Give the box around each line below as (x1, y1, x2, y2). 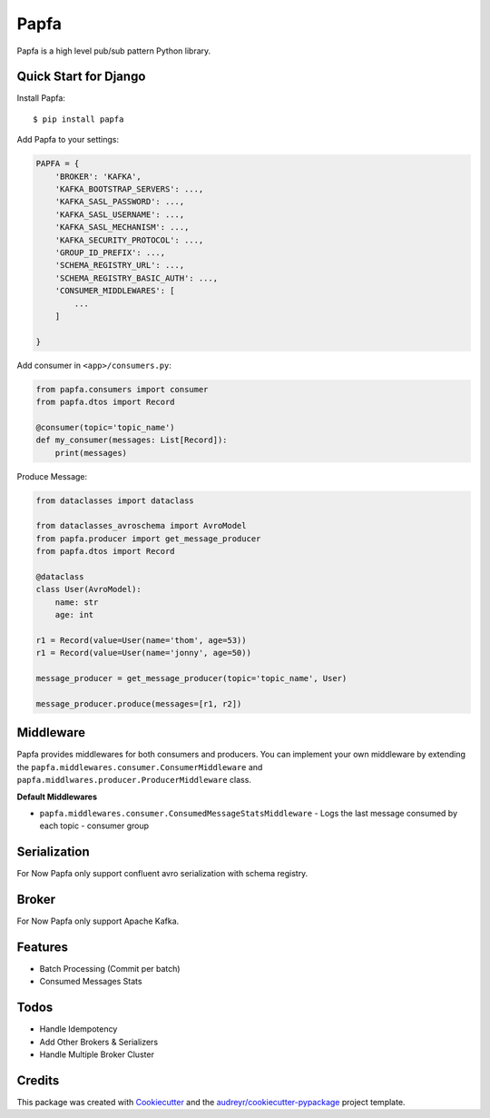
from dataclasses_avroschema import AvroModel (35, 520, 247, 531)
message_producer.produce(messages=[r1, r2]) (35, 698, 242, 708)
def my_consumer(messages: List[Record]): (35, 435, 228, 445)
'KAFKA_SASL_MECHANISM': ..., (54, 223, 190, 233)
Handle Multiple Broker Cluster (39, 1049, 154, 1060)
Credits (16, 1073, 60, 1088)
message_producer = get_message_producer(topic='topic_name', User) (35, 673, 348, 684)
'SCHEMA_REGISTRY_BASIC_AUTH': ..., (54, 272, 218, 283)
